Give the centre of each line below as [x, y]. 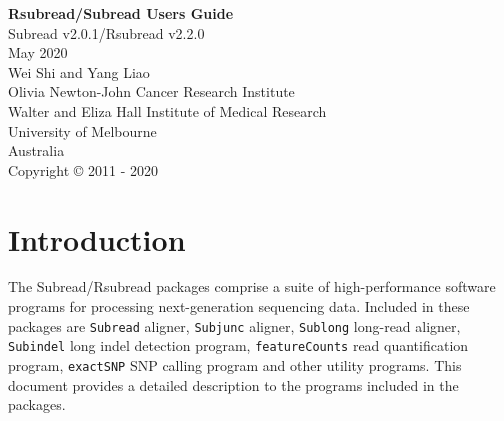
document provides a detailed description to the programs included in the [233, 384]
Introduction [97, 238]
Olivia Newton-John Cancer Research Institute [151, 91]
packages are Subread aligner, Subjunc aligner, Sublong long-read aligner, [234, 325]
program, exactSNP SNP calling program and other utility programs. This [235, 364]
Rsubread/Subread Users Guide [121, 13]
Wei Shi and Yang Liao [79, 71]
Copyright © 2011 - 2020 [83, 169]
